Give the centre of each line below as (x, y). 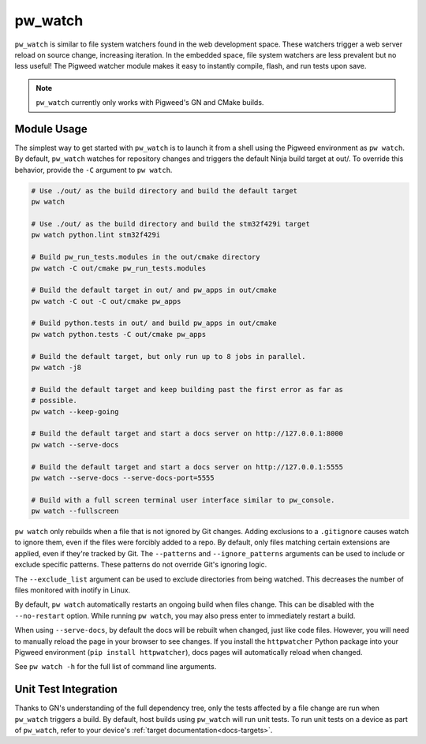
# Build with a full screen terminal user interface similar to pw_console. (183, 500)
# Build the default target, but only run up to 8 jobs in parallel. (168, 356)
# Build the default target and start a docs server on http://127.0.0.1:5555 (187, 467)
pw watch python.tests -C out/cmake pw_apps (119, 334)
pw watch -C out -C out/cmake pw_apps (106, 301)
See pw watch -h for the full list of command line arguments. (116, 667)
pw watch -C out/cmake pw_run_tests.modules (119, 268)
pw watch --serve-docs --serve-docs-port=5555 (123, 478)
